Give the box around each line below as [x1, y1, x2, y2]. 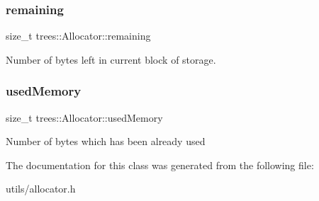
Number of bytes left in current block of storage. [6, 52, 216, 67]
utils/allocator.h [6, 181, 76, 196]
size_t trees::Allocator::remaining [6, 28, 151, 43]
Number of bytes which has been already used [6, 134, 206, 149]
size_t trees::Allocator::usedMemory [6, 110, 163, 125]
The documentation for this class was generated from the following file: [6, 157, 314, 172]
